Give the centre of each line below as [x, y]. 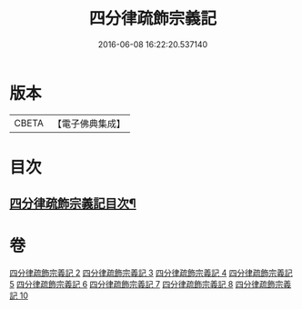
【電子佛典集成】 [89, 124]
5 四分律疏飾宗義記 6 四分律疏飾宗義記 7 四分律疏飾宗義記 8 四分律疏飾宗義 [151, 284]
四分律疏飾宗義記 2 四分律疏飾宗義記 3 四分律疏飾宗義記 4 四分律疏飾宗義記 [151, 273]
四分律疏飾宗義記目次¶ [73, 204]
